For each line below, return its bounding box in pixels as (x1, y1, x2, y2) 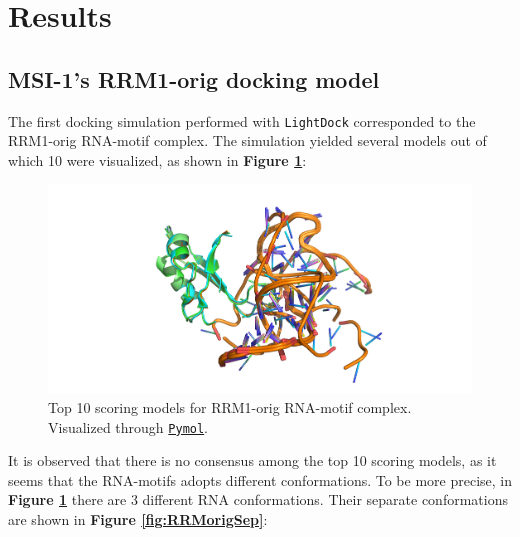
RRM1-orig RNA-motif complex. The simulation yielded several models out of (8, 130, 487, 151)
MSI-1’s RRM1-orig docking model (8, 63, 380, 94)
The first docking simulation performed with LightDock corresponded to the (8, 110, 476, 131)
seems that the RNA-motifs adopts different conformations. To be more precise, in (8, 469, 512, 490)
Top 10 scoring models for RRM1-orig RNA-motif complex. (48, 396, 412, 417)
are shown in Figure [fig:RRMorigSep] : (8, 508, 268, 529)
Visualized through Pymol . (48, 416, 209, 437)
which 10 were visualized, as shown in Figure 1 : (8, 149, 307, 170)
